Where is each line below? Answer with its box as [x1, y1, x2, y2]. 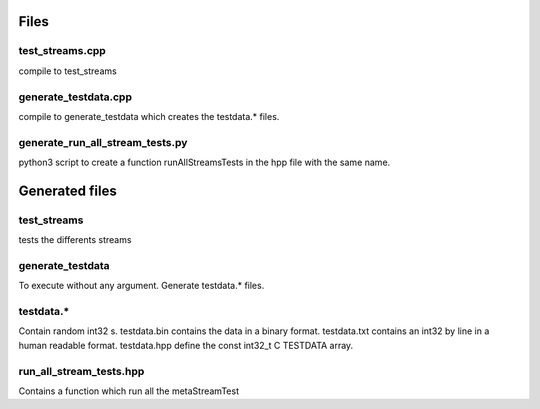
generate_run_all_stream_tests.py [18, 135, 188, 149]
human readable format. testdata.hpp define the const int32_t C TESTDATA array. [18, 339, 354, 351]
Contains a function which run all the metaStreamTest [18, 385, 240, 397]
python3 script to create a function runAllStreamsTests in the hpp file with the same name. [18, 156, 391, 169]
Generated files [18, 182, 117, 199]
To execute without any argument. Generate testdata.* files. [18, 280, 265, 292]
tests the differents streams [18, 234, 132, 246]
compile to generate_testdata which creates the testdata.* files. [18, 110, 280, 122]
